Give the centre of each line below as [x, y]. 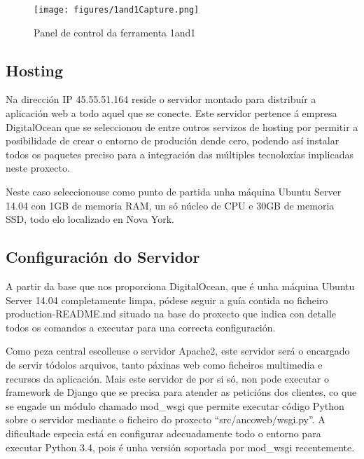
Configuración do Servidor [103, 257]
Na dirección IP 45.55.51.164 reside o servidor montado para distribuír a [161, 99]
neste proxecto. [38, 168]
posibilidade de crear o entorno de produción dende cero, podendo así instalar [173, 141]
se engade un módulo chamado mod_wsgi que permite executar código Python [175, 405]
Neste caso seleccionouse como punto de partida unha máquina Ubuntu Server [174, 192]
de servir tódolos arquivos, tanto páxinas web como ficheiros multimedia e [164, 364]
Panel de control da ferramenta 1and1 [115, 32]
